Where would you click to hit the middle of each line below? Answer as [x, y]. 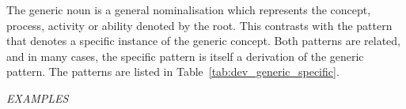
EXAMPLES [38, 98]
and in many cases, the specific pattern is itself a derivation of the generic [185, 56]
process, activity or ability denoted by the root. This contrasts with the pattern [199, 25]
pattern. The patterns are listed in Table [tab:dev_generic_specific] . [173, 71]
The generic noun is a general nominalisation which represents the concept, [189, 9]
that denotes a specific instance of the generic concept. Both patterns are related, [204, 41]
